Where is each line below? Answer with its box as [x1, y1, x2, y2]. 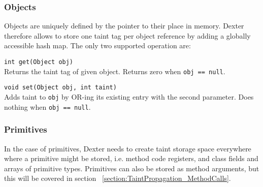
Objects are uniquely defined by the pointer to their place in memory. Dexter [4, 20, 244, 31]
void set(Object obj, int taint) [4, 84, 117, 91]
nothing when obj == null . [4, 101, 91, 112]
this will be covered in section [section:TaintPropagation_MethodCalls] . [4, 173, 231, 183]
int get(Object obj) [4, 58, 74, 66]
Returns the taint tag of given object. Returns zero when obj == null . [4, 66, 225, 76]
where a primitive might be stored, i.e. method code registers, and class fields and [4, 153, 258, 164]
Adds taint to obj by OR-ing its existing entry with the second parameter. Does [4, 91, 254, 102]
